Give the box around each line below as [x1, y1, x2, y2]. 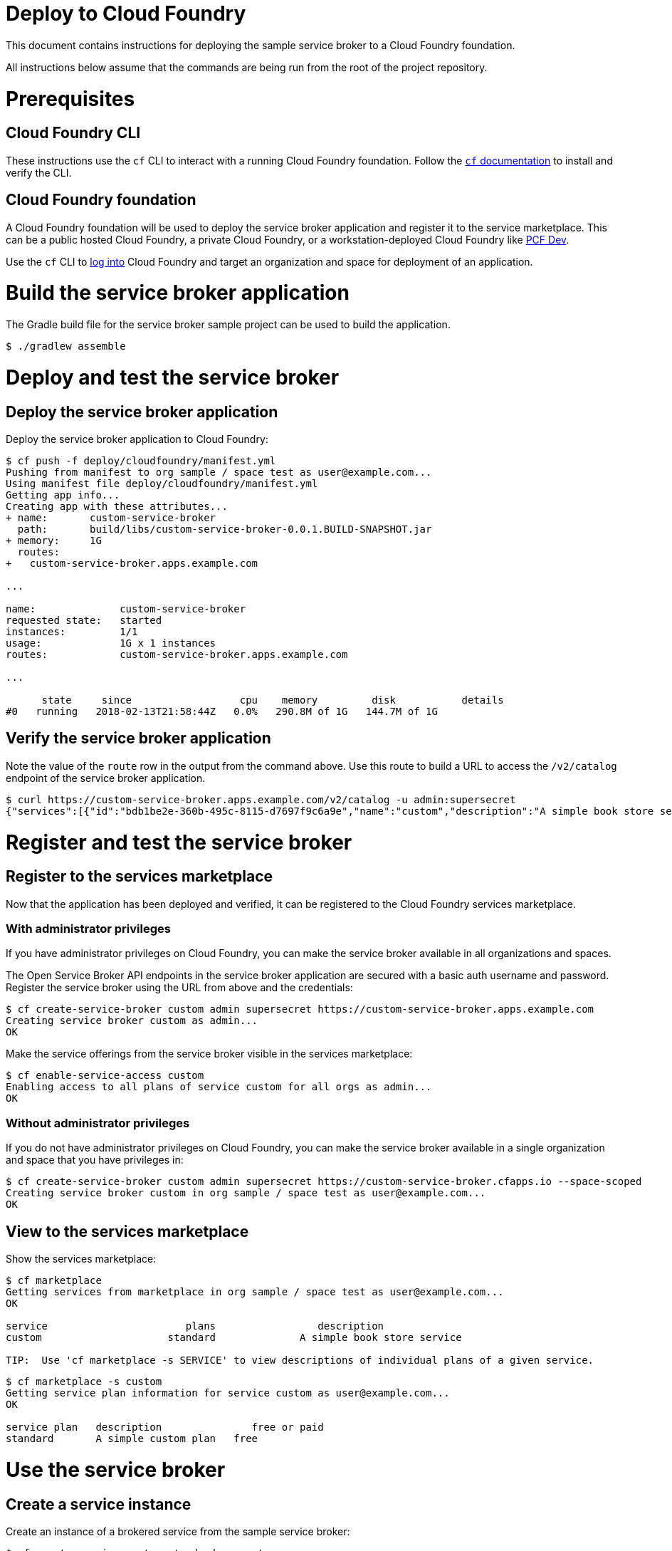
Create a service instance [6, 1495, 191, 1513]
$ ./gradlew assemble [6, 340, 126, 352]
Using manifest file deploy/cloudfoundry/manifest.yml [6, 477, 318, 489]
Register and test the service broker [6, 830, 352, 855]
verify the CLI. [6, 166, 72, 179]
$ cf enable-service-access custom [6, 1070, 204, 1082]
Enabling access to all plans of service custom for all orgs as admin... [6, 1081, 432, 1093]
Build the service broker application [6, 281, 350, 305]
